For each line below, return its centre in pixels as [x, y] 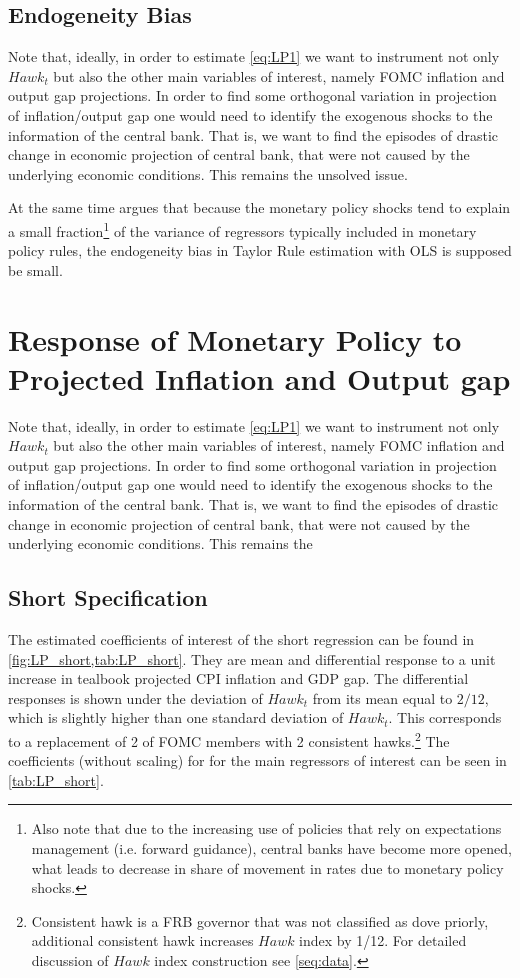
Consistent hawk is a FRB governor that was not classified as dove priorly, [260, 920]
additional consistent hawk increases [142, 940]
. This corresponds [445, 717]
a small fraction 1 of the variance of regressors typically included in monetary [242, 229]
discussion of [70, 960]
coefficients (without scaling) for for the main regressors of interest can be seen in [257, 760]
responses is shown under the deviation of [135, 697]
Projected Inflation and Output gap [259, 377]
